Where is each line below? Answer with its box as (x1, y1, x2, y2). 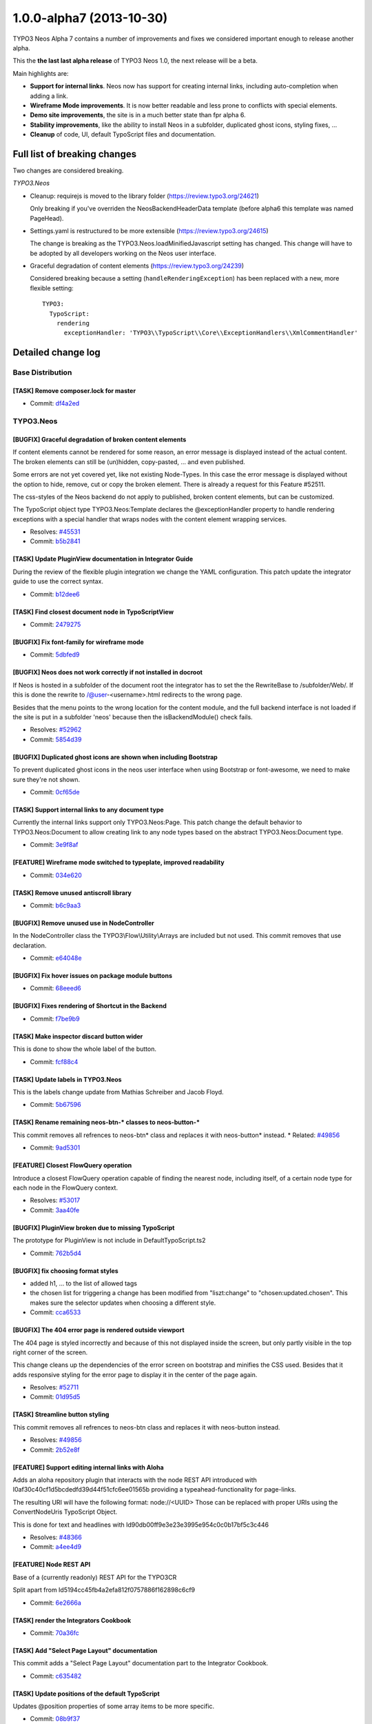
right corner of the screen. (12, 1348, 88, 1356)
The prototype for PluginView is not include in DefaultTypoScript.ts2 (12, 1236, 206, 1245)
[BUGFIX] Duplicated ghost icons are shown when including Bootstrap (12, 752, 218, 761)
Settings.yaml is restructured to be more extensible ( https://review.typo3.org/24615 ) (30, 226, 269, 234)
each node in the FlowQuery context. (12, 1183, 118, 1192)
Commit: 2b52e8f (30, 1445, 81, 1454)
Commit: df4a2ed (30, 399, 80, 408)
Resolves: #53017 (30, 1196, 81, 1205)
